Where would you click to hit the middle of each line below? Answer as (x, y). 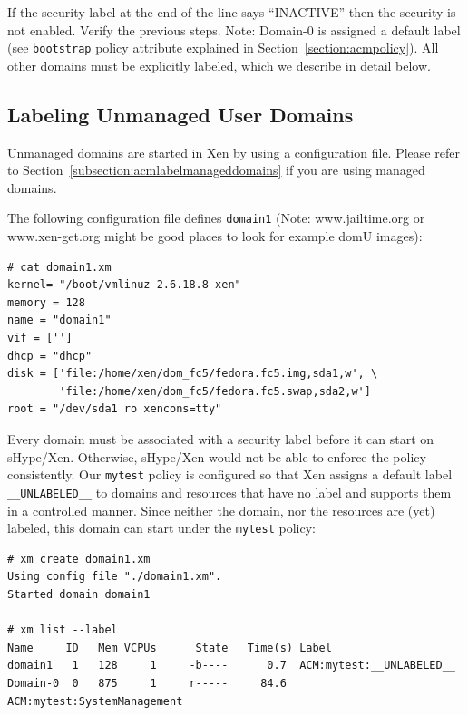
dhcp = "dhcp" (50, 356)
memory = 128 (46, 302)
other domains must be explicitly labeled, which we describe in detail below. (219, 65)
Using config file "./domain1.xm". (115, 577)
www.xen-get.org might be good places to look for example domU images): (215, 236)
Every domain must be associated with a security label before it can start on (221, 439)
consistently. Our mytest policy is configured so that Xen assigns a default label (230, 474)
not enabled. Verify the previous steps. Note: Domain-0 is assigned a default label (234, 29)
